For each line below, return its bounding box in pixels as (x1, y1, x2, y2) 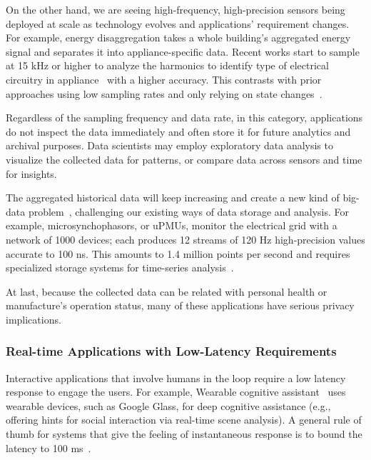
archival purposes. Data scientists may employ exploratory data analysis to (6, 138, 333, 153)
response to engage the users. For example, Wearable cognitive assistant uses (6, 384, 346, 399)
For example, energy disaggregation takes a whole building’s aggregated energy (6, 30, 351, 45)
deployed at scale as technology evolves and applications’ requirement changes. (6, 16, 350, 31)
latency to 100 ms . (6, 440, 91, 455)
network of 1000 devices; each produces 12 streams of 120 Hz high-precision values (6, 231, 365, 246)
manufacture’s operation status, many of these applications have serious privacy (6, 298, 355, 313)
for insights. (6, 166, 57, 181)
